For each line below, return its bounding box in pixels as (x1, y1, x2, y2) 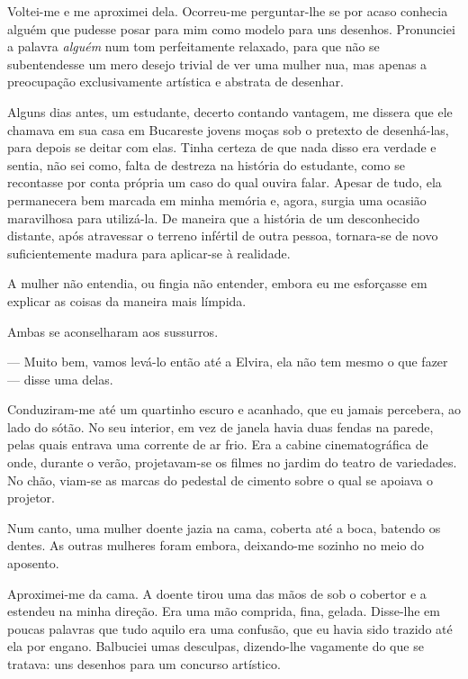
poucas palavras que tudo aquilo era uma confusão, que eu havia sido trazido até (7, 619, 453, 638)
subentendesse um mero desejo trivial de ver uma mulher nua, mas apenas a (7, 54, 427, 73)
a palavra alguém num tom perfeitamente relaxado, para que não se (7, 37, 380, 56)
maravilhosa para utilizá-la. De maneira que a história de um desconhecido (7, 208, 419, 227)
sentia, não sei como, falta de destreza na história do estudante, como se (7, 155, 405, 174)
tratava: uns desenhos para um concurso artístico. (7, 655, 281, 673)
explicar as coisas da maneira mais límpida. (7, 291, 247, 310)
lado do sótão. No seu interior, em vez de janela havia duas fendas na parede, (7, 417, 434, 436)
